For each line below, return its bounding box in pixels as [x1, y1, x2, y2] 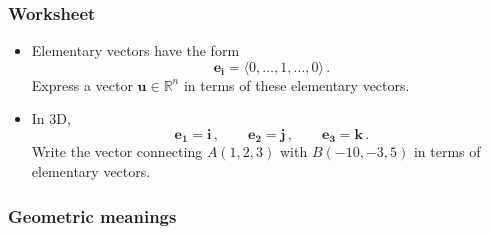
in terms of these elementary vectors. [183, 74, 410, 95]
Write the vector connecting [31, 141, 203, 162]
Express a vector [31, 74, 133, 95]
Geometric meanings [8, 203, 177, 228]
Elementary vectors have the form [31, 40, 240, 61]
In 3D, [31, 108, 71, 129]
